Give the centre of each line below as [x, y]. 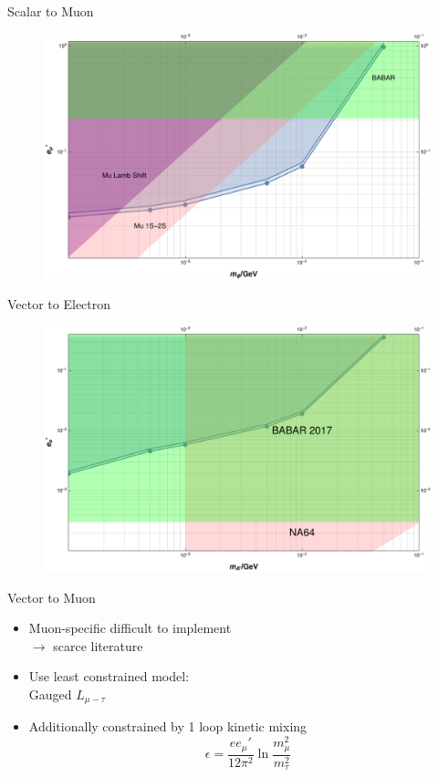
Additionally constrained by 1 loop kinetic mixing [168, 726]
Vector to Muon [52, 597]
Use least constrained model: [109, 676]
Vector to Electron [59, 304]
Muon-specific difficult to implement [130, 628]
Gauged [50, 694]
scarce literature [98, 645]
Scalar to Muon [51, 11]
